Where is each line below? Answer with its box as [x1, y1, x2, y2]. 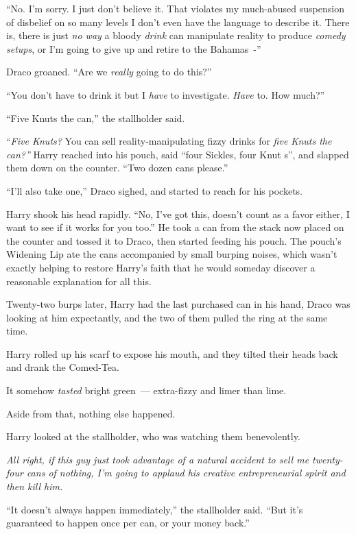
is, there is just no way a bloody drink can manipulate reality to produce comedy [6, 28, 346, 43]
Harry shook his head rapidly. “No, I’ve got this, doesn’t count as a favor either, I [6, 206, 350, 221]
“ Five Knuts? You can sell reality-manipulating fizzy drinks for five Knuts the [6, 134, 332, 148]
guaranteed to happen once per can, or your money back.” [6, 515, 250, 530]
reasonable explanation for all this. [6, 274, 152, 288]
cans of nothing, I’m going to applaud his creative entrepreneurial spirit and [26, 465, 346, 480]
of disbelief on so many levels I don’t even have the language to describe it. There [6, 14, 350, 29]
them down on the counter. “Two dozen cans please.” [6, 160, 228, 175]
